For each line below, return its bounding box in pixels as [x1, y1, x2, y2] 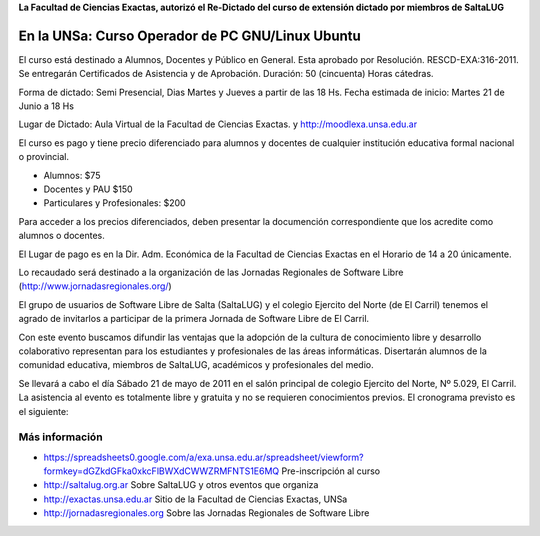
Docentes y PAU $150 [43, 183, 134, 195]
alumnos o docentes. [18, 230, 105, 242]
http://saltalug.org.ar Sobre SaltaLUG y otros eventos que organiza [43, 479, 319, 491]
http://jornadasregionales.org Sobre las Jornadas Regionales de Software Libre [43, 507, 370, 519]
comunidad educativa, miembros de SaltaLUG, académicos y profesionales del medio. [18, 359, 374, 371]
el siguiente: [18, 405, 69, 417]
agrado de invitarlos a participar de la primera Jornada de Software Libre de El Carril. [18, 313, 370, 325]
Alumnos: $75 [43, 169, 101, 181]
